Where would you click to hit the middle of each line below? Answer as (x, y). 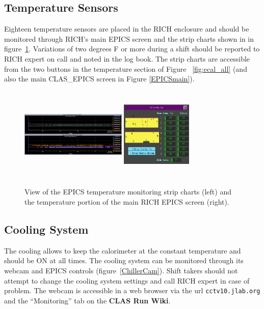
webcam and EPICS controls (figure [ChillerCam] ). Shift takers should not (121, 271)
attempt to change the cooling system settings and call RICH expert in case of (127, 280)
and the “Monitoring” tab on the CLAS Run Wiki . (87, 300)
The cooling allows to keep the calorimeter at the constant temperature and (123, 250)
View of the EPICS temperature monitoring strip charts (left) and (128, 192)
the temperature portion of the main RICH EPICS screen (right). (127, 202)
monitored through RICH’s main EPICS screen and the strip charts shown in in (129, 38)
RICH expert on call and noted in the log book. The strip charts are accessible (127, 58)
